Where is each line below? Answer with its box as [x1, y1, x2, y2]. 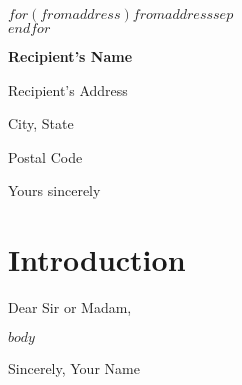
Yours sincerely [8, 180, 101, 201]
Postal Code [8, 146, 83, 167]
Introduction [8, 239, 186, 280]
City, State [8, 113, 74, 134]
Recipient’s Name [8, 46, 133, 66]
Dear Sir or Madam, [8, 297, 132, 318]
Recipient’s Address [8, 79, 128, 100]
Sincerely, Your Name [8, 357, 140, 378]
